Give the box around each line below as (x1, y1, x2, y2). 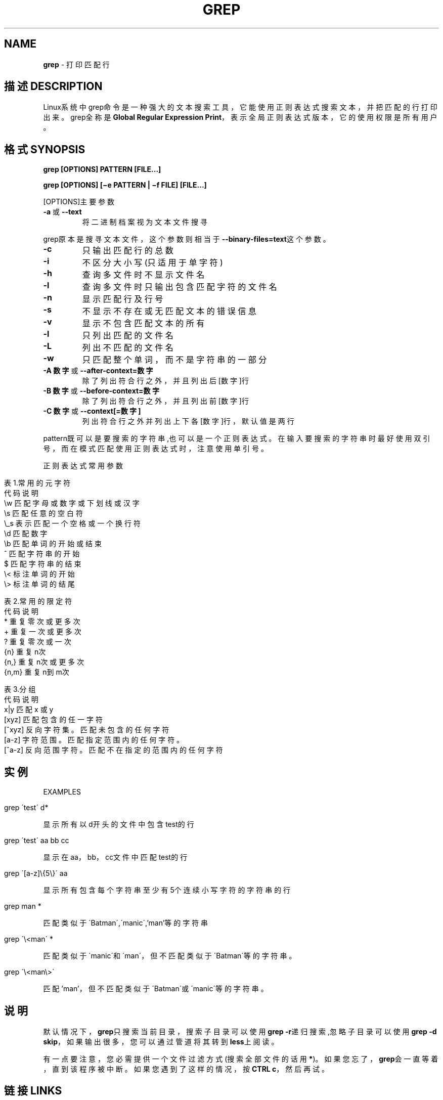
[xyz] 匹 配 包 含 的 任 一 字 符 (4, 715, 103, 724)
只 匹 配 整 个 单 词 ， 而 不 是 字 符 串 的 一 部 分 (82, 355, 267, 365)
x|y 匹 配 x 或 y (4, 705, 54, 714)
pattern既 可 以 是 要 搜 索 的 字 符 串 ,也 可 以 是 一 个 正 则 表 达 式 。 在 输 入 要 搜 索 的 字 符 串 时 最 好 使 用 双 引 (43, 434, 430, 443)
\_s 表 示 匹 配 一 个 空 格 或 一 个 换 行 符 (4, 519, 141, 528)
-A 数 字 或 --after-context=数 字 (43, 366, 153, 375)
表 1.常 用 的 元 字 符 (4, 478, 71, 488)
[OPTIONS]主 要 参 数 (43, 197, 115, 206)
